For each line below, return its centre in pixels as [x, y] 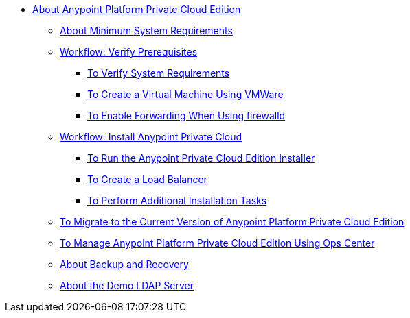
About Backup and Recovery [124, 264]
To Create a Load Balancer [147, 179]
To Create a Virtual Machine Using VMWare [185, 94]
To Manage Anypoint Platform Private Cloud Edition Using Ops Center [217, 243]
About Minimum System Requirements [146, 30]
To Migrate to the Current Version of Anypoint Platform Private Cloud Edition [232, 222]
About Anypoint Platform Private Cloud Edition [137, 9]
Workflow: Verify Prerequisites [129, 52]
